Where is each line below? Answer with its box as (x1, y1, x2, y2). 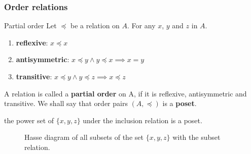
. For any (127, 20, 156, 31)
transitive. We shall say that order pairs (4, 98, 128, 109)
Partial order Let (4, 20, 57, 31)
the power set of (4, 115, 54, 125)
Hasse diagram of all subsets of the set (24, 132, 144, 142)
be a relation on (70, 20, 120, 31)
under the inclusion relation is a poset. (83, 115, 202, 125)
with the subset (172, 132, 221, 142)
